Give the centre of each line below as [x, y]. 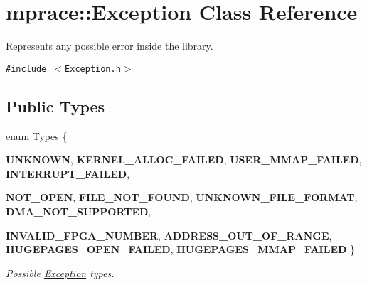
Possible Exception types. [60, 273]
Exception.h [93, 69]
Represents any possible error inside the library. [110, 46]
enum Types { [37, 135]
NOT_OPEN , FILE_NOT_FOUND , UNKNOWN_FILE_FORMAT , [182, 197]
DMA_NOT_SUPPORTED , [79, 211]
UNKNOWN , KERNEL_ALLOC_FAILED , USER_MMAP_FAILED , [184, 160]
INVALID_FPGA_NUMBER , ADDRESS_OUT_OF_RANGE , [169, 235]
